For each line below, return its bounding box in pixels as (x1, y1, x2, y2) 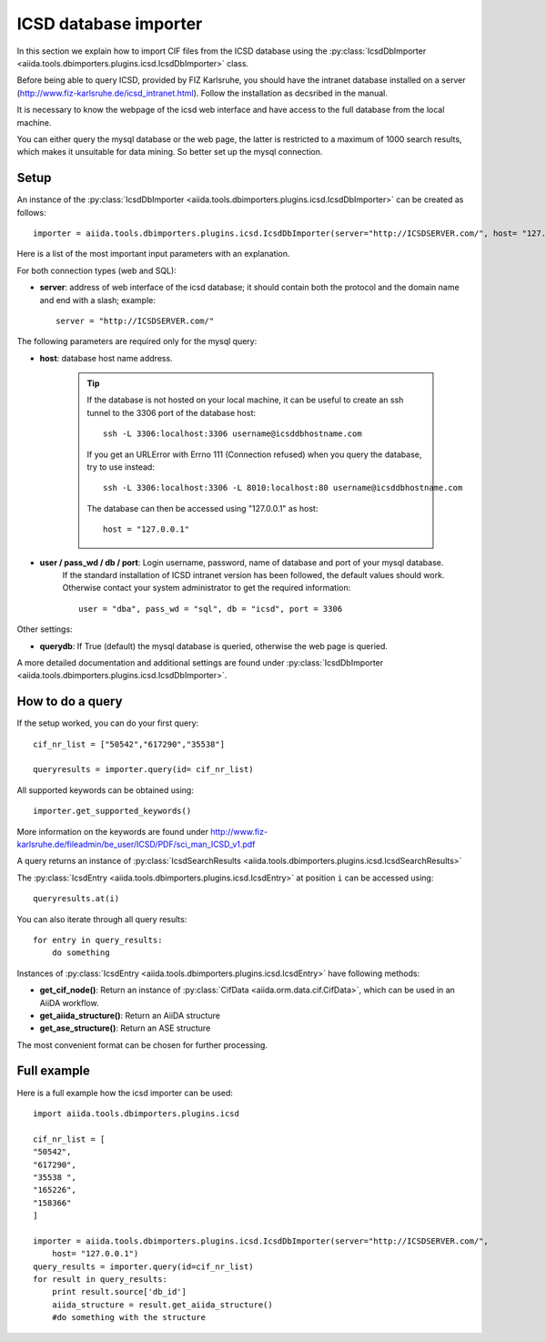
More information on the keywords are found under (16, 826, 209, 837)
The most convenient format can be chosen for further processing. (16, 1039, 268, 1051)
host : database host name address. (39, 352, 173, 363)
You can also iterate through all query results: (16, 913, 187, 924)
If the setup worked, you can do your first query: (16, 717, 199, 728)
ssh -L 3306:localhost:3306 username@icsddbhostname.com (103, 429, 363, 439)
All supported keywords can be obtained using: (16, 784, 195, 796)
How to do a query (16, 694, 123, 709)
